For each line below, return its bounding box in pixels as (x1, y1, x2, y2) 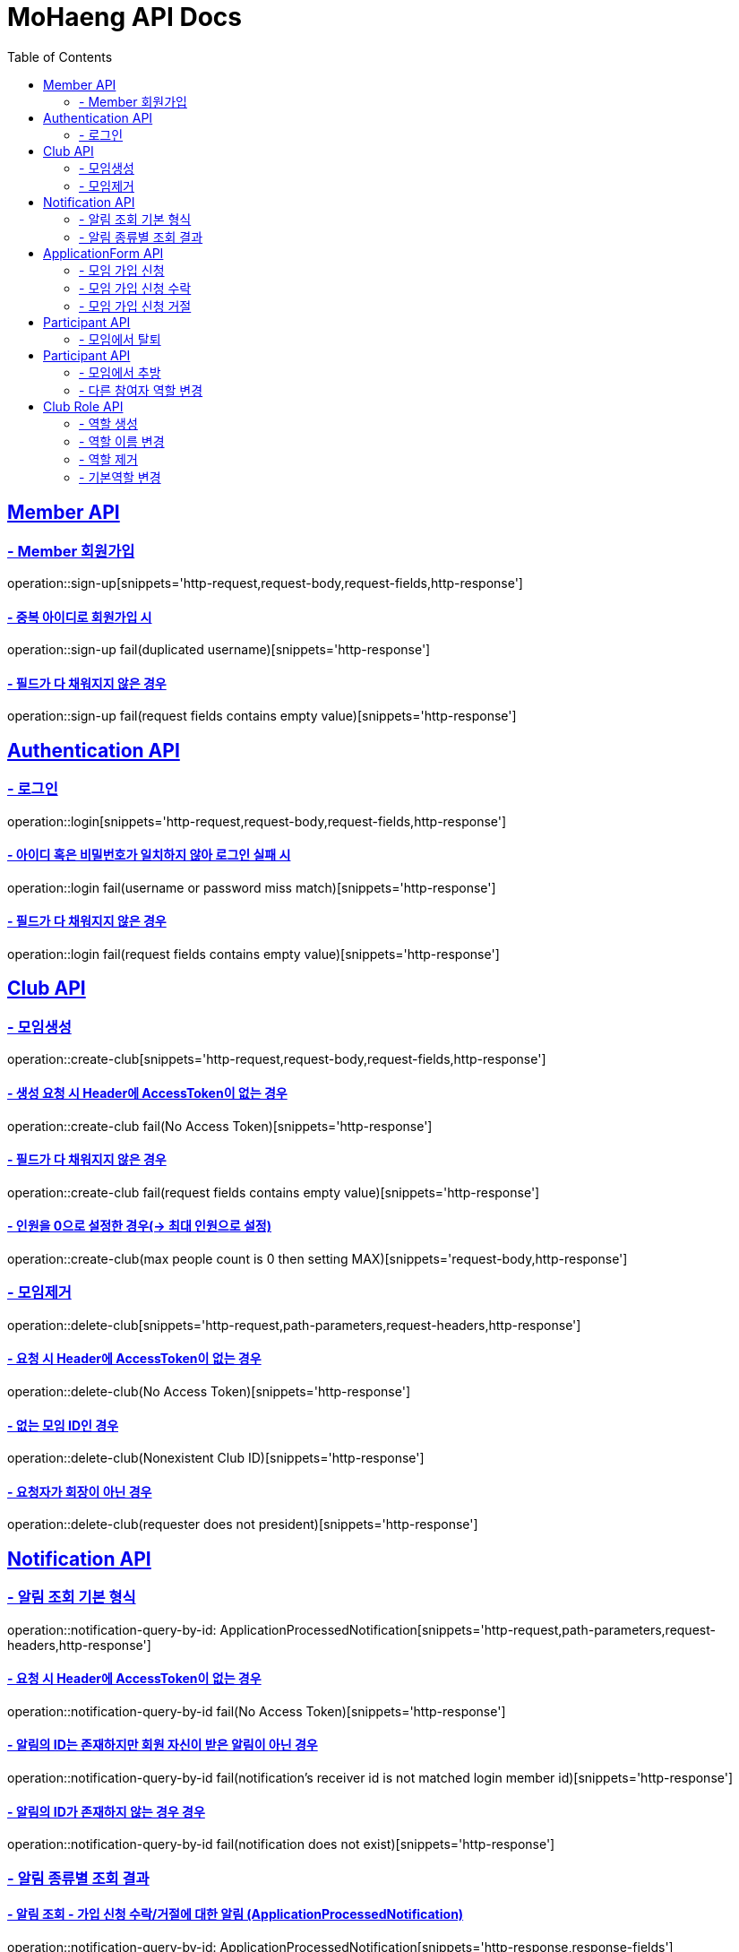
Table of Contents (7, 48, 113, 65)
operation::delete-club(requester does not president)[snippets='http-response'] (7, 1516, 478, 1533)
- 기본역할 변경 (79, 469, 161, 485)
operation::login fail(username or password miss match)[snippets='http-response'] (7, 879, 496, 895)
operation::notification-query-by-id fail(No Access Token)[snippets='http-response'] (7, 1703, 506, 1719)
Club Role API (43, 398, 124, 414)
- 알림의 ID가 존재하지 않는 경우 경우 (7, 1803, 205, 1819)
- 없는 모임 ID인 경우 (7, 1417, 119, 1433)
